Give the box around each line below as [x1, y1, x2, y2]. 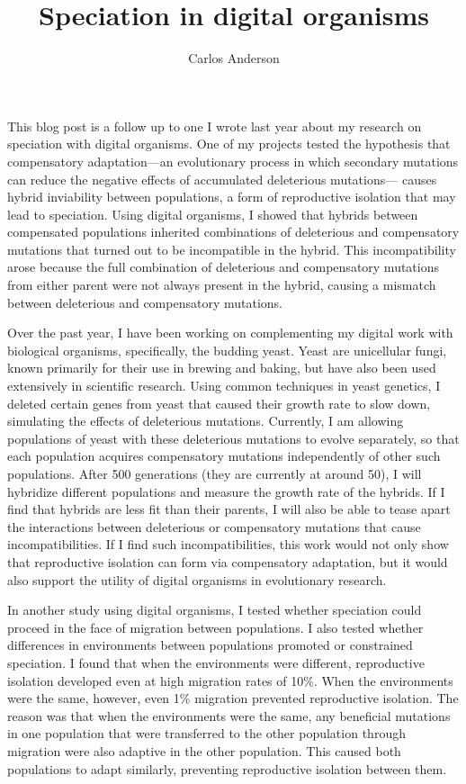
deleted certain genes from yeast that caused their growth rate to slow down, [7, 393, 431, 412]
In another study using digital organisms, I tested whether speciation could [7, 600, 422, 619]
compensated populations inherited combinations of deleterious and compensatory [7, 222, 460, 241]
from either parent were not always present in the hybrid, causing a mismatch [7, 275, 436, 294]
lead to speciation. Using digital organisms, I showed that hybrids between [7, 204, 418, 223]
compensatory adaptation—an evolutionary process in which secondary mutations [7, 151, 459, 170]
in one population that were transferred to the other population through [7, 724, 406, 743]
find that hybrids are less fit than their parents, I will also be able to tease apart [7, 500, 451, 518]
